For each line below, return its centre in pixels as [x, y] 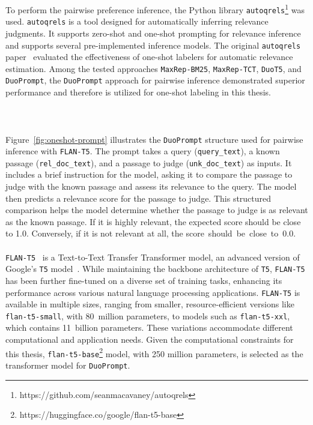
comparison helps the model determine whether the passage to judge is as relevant [157, 210]
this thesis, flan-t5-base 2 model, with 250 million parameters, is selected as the [154, 352]
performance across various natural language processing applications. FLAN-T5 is [153, 292]
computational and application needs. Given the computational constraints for [150, 339]
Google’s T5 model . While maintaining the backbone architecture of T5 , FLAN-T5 [155, 269]
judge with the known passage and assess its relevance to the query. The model [151, 186]
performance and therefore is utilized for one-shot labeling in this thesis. [138, 92]
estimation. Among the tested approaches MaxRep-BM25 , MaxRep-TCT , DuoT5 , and [153, 68]
